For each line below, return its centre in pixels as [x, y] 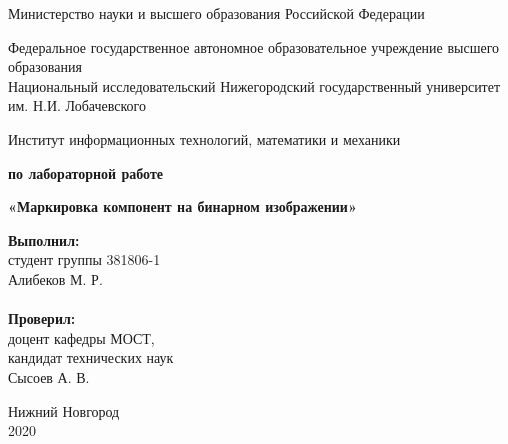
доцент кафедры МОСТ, [81, 337]
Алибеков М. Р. [55, 278]
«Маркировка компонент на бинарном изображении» [182, 206]
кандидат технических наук [91, 357]
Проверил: [42, 318]
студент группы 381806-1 [84, 259]
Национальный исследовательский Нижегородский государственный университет [254, 85]
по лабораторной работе [86, 172]
